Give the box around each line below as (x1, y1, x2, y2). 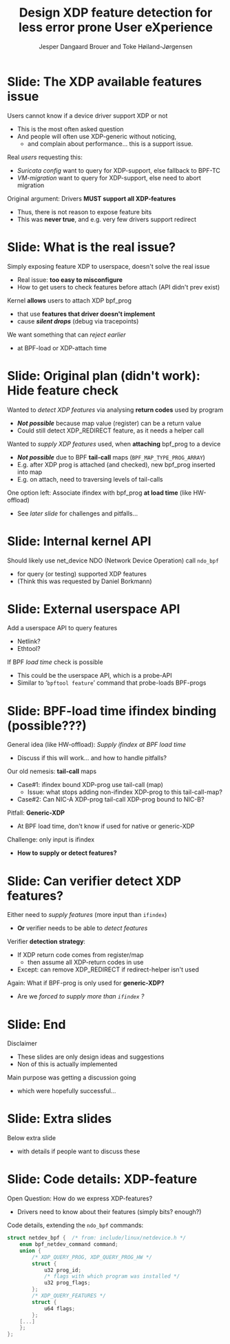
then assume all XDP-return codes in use (27, 958, 144, 967)
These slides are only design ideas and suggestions (17, 1052, 165, 1061)
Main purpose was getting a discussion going (7, 1073, 136, 1082)
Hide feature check (7, 382, 119, 398)
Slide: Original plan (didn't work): (7, 368, 201, 384)
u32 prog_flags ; (43, 1280, 91, 1287)
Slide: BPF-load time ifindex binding (7, 703, 217, 719)
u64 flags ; (43, 1305, 76, 1312)
